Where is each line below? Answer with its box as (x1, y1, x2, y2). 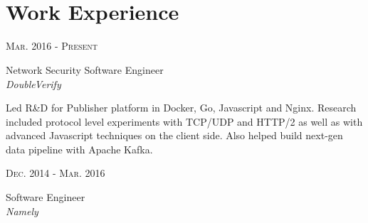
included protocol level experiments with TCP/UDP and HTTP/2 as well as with (6, 114, 363, 129)
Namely (6, 203, 38, 218)
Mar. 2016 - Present (6, 38, 98, 53)
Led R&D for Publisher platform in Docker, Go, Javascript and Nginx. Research (6, 100, 357, 115)
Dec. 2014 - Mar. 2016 (6, 165, 105, 180)
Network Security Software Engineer (6, 62, 164, 77)
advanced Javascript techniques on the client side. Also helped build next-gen (6, 128, 343, 143)
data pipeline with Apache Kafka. (6, 141, 153, 156)
